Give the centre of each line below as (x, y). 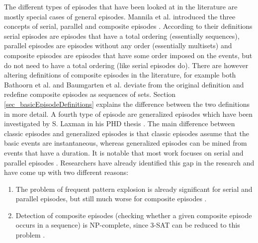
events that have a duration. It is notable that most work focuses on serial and (124, 152)
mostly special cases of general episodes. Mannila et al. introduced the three (120, 16)
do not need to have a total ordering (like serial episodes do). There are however (126, 65)
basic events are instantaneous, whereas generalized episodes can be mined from (126, 143)
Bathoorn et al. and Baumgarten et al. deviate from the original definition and (124, 84)
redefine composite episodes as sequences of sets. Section (90, 94)
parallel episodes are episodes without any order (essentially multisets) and (118, 45)
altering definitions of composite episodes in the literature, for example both (120, 75)
